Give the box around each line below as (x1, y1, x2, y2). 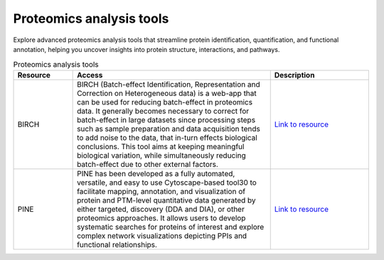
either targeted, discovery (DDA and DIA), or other (77, 204, 245, 214)
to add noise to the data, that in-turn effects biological (77, 132, 257, 142)
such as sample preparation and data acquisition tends (77, 124, 261, 134)
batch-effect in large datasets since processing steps (77, 114, 256, 124)
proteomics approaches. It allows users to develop (77, 213, 246, 223)
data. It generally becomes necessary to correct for (77, 106, 250, 116)
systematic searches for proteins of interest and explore (77, 222, 265, 232)
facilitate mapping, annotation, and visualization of (77, 186, 245, 196)
